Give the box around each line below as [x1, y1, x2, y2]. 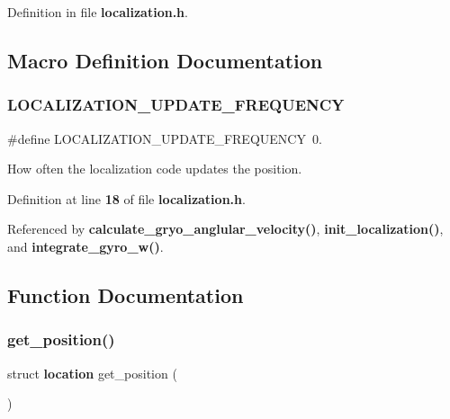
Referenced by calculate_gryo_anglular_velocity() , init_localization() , [7, 219, 444, 238]
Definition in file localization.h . [7, 3, 188, 21]
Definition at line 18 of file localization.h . [7, 189, 246, 208]
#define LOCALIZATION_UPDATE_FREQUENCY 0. [7, 129, 322, 147]
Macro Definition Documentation [7, 46, 323, 74]
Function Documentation [7, 281, 244, 308]
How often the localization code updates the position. [7, 159, 302, 178]
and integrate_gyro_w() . [7, 236, 164, 255]
